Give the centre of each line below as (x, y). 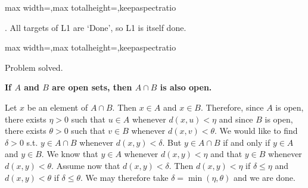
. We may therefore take (125, 177)
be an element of (57, 107)
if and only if (247, 142)
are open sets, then (92, 87)
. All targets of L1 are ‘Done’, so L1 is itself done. (96, 27)
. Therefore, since (232, 107)
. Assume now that (86, 165)
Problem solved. (34, 67)
